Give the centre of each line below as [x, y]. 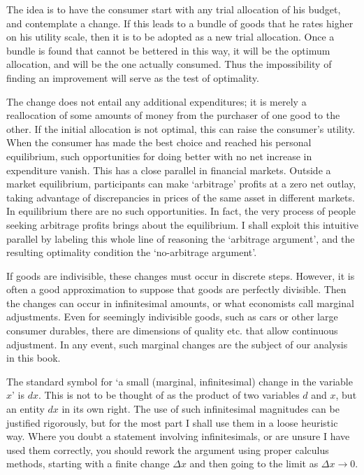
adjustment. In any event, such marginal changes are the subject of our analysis [177, 344]
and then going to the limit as [254, 463]
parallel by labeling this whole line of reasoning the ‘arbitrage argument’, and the [181, 238]
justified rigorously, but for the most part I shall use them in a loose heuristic [172, 422]
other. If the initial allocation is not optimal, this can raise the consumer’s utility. [181, 128]
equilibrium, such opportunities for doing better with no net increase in [159, 156]
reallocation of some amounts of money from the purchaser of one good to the [173, 115]
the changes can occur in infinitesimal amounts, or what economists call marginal [180, 303]
